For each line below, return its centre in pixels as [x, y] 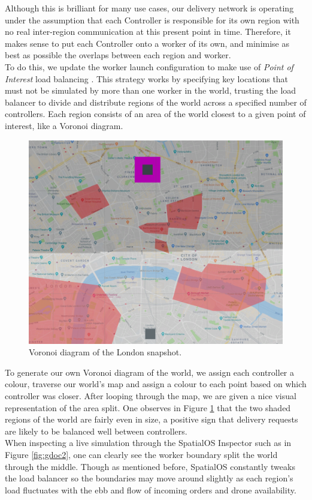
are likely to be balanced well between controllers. [96, 431]
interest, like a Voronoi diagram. [64, 125]
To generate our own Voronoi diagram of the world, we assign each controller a [150, 372]
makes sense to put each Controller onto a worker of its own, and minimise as [147, 43]
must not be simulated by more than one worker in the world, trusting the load [151, 90]
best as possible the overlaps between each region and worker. [118, 55]
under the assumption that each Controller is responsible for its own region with [152, 20]
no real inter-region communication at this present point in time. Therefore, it [148, 32]
